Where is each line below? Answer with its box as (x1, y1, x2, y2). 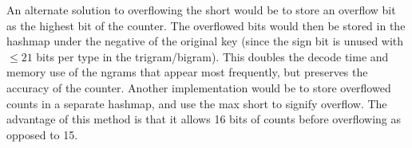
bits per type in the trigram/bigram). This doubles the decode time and (36, 48, 389, 64)
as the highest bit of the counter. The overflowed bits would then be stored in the (6, 17, 406, 33)
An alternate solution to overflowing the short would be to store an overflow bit (6, 2, 396, 18)
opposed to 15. (6, 126, 78, 142)
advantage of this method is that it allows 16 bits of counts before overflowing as (6, 111, 402, 127)
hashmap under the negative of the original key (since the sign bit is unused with (6, 33, 404, 49)
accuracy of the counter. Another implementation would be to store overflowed (6, 79, 391, 95)
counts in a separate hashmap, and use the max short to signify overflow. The (6, 95, 387, 111)
